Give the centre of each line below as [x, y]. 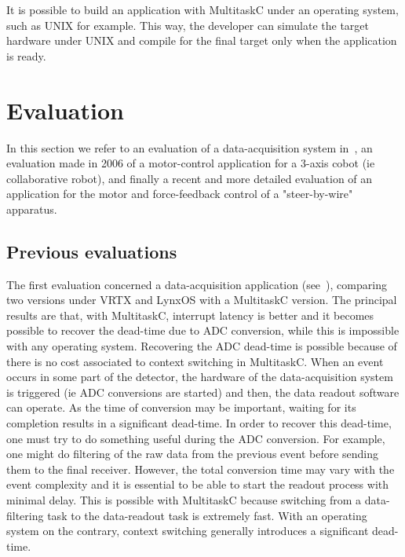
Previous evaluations [92, 251]
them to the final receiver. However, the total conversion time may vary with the [201, 469]
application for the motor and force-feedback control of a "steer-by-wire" [180, 194]
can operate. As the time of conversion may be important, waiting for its [181, 407]
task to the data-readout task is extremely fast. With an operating [207, 515]
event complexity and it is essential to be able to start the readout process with [198, 484]
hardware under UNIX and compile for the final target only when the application [202, 40]
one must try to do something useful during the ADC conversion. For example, [196, 438]
